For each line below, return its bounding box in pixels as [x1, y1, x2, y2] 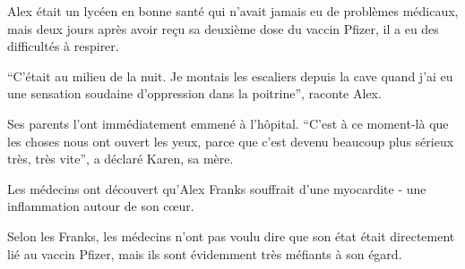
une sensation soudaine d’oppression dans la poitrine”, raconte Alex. [7, 84, 382, 103]
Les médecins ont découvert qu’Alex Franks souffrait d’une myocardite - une [7, 179, 426, 198]
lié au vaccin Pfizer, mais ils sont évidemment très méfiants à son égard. [7, 244, 402, 263]
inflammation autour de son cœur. [7, 197, 194, 215]
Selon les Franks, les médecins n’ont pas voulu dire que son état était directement [7, 226, 455, 245]
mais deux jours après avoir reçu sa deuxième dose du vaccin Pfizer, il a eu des [7, 19, 439, 38]
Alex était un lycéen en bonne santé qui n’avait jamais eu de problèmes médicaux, [7, 2, 459, 20]
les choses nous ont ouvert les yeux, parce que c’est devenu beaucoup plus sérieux [7, 131, 454, 150]
